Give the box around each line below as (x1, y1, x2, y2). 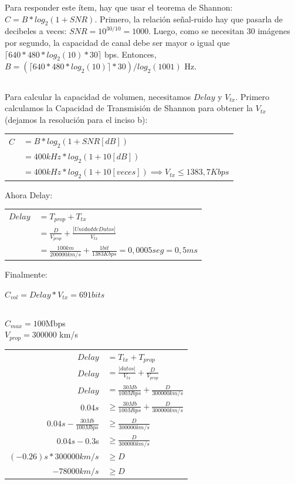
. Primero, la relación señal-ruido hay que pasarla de (94, 12, 283, 25)
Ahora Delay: (5, 188, 53, 201)
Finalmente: (5, 268, 48, 281)
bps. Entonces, (104, 48, 157, 60)
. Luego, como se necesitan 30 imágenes (148, 25, 290, 37)
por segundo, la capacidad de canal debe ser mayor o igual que (5, 36, 230, 48)
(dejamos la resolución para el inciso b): (5, 113, 148, 125)
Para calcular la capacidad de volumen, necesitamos (5, 90, 191, 102)
